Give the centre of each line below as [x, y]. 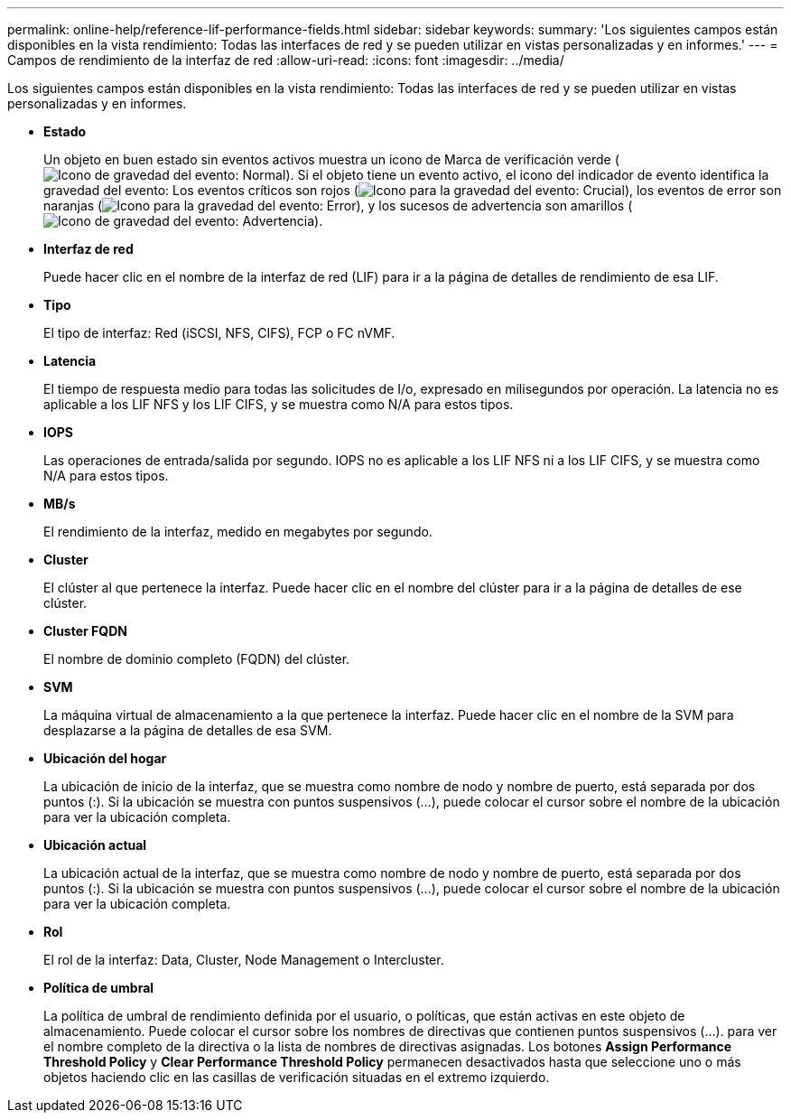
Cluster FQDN [85, 631]
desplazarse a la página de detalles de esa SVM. [188, 730]
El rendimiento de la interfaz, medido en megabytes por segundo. [238, 532]
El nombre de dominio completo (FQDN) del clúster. [197, 659]
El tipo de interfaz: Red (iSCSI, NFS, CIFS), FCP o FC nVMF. [219, 333]
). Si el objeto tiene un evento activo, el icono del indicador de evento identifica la [527, 175]
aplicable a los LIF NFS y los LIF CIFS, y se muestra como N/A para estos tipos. [279, 404]
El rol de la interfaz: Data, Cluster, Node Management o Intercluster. [244, 960]
